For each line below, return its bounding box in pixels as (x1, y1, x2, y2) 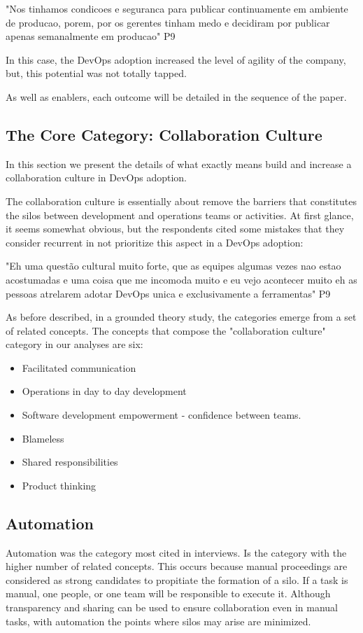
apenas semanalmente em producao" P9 (6, 29, 176, 43)
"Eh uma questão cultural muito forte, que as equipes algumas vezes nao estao (6, 258, 341, 273)
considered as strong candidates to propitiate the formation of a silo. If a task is (6, 572, 348, 587)
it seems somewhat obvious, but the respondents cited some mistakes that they (6, 221, 345, 236)
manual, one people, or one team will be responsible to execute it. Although (6, 586, 331, 601)
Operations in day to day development (22, 384, 187, 398)
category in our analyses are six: (6, 337, 143, 352)
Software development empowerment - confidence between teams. (22, 408, 301, 422)
